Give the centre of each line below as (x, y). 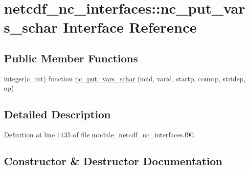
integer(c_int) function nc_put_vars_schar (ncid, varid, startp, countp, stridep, (125, 78)
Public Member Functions (71, 58)
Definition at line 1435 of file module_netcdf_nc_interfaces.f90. (100, 135)
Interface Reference (130, 27)
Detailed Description (57, 114)
